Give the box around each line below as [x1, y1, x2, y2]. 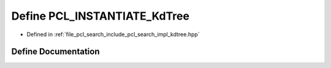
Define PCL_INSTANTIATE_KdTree [11, 9, 190, 23]
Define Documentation [11, 47, 100, 57]
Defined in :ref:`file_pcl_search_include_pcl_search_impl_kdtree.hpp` [26, 31, 200, 38]
